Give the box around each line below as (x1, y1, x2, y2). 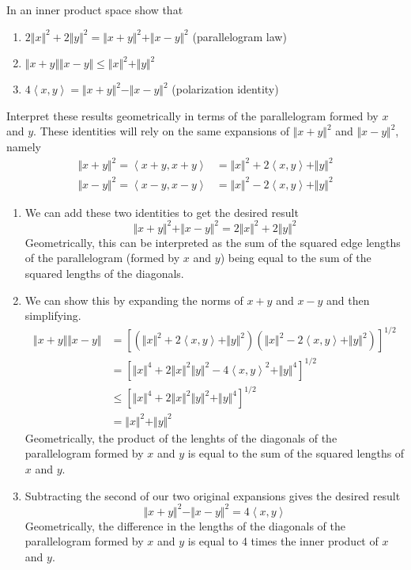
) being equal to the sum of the (220, 249, 371, 266)
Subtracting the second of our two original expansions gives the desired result (25, 487, 401, 503)
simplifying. (25, 307, 81, 324)
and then (326, 291, 370, 308)
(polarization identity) (172, 81, 279, 97)
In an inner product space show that (6, 2, 183, 17)
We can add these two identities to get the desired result (25, 203, 299, 220)
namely (6, 138, 41, 154)
